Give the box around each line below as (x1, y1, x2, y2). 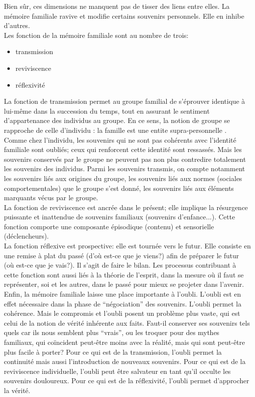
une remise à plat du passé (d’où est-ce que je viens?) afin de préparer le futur (4, 250, 239, 260)
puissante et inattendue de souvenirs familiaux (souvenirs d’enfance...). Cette (4, 212, 235, 222)
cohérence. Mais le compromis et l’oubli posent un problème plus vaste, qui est (4, 308, 240, 318)
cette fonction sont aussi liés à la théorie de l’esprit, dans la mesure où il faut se (4, 269, 244, 279)
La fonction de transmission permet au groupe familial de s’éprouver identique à (4, 96, 245, 106)
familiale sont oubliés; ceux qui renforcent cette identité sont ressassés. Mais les (4, 144, 242, 154)
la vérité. (4, 385, 30, 395)
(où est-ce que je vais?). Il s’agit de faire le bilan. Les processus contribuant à (4, 260, 236, 270)
